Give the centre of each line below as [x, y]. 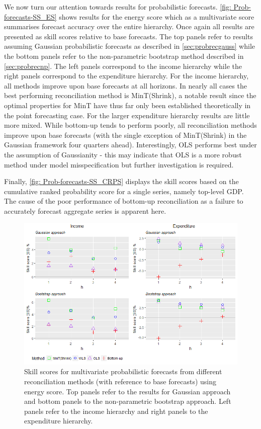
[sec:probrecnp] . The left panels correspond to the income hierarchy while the [123, 66]
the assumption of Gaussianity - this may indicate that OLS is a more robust [123, 154]
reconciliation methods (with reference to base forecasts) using [120, 381]
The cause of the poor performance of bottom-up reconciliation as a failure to [124, 201]
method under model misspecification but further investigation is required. [119, 164]
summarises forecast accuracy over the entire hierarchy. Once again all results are [129, 26]
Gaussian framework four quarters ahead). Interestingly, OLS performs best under [130, 145]
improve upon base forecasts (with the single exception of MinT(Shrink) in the [125, 135]
